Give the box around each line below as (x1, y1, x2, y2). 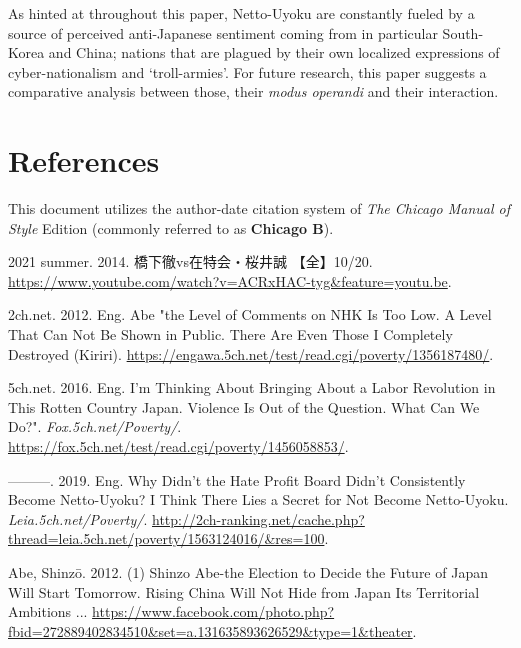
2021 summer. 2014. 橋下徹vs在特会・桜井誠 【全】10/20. (8, 251, 373, 272)
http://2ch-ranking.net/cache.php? (152, 508, 365, 529)
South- (442, 22, 484, 43)
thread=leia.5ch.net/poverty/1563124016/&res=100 (8, 528, 325, 549)
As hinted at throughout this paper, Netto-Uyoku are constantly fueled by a (8, 3, 475, 23)
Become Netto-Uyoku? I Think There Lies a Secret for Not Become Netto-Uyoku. (8, 489, 509, 510)
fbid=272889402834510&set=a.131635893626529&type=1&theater (8, 620, 413, 641)
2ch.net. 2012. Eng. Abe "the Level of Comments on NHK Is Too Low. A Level (8, 304, 492, 325)
